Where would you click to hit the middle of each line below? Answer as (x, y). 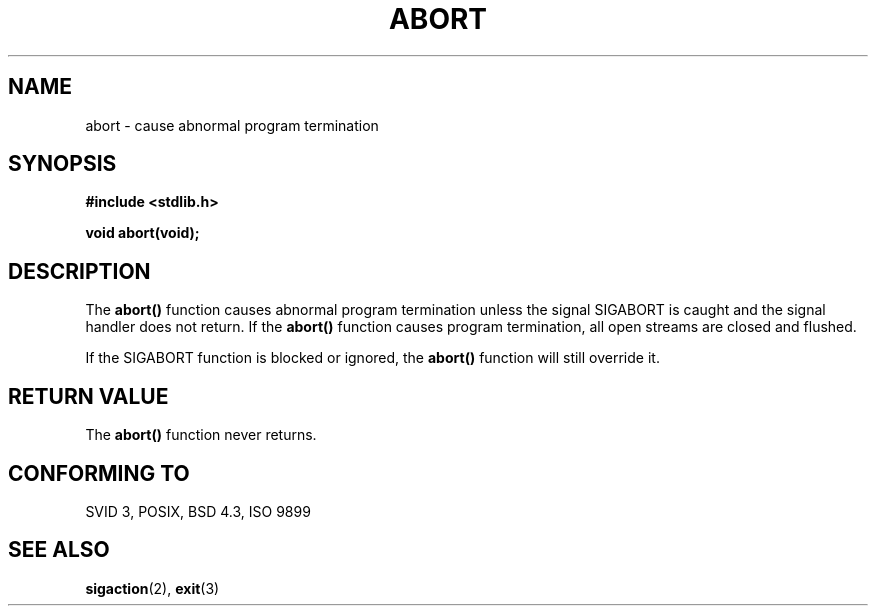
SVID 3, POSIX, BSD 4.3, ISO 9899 (198, 511)
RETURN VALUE (88, 396)
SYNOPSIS (62, 164)
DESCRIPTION (79, 271)
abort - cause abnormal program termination (232, 125)
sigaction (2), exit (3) (152, 588)
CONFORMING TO (99, 473)
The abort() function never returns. (201, 435)
